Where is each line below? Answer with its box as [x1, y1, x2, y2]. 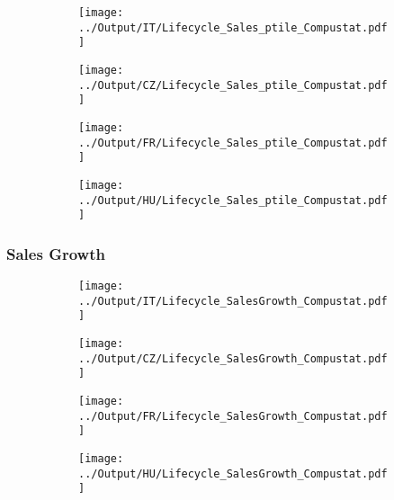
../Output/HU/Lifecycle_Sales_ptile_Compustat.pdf [78, 193, 388, 207]
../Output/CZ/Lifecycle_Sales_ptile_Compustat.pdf [78, 78, 388, 92]
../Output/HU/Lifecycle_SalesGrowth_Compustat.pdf [78, 467, 388, 480]
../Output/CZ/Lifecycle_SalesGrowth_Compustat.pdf [78, 352, 388, 365]
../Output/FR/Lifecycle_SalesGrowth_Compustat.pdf [78, 409, 388, 423]
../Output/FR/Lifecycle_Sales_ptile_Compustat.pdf [78, 136, 388, 149]
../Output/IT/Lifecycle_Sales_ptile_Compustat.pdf [78, 21, 388, 34]
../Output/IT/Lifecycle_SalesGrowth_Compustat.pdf [78, 294, 388, 308]
